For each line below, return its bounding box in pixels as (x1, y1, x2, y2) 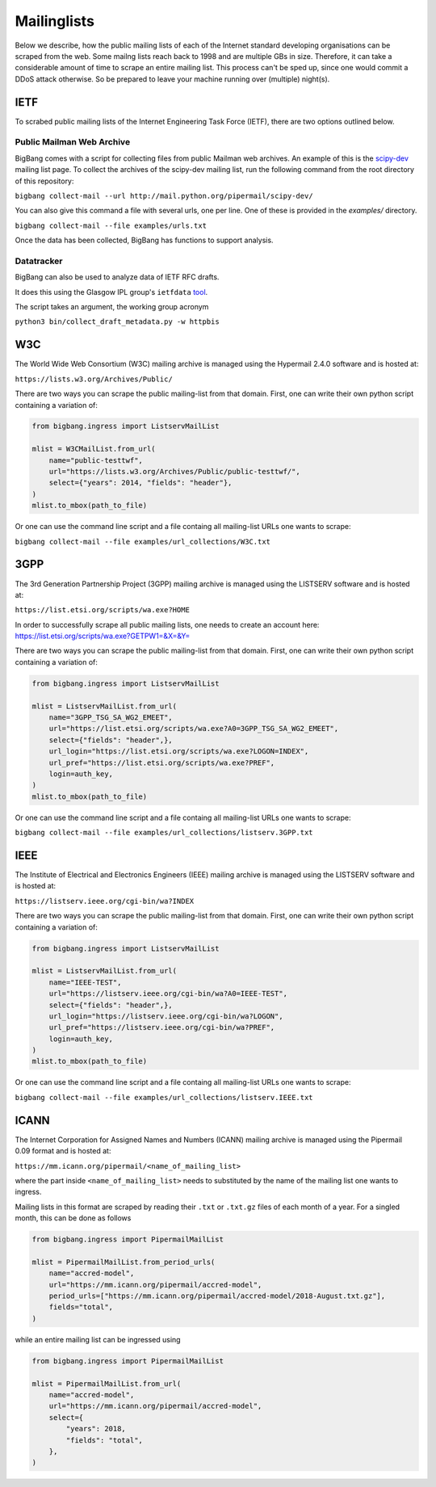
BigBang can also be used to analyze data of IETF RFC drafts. (15, 272, 220, 282)
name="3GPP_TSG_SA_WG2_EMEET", (48, 713, 173, 722)
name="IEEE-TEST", (48, 977, 122, 987)
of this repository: (15, 176, 74, 186)
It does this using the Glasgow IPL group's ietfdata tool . (15, 287, 208, 296)
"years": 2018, (65, 1424, 127, 1434)
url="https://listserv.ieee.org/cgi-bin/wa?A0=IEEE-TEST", (48, 989, 288, 998)
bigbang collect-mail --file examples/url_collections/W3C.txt (15, 537, 270, 546)
